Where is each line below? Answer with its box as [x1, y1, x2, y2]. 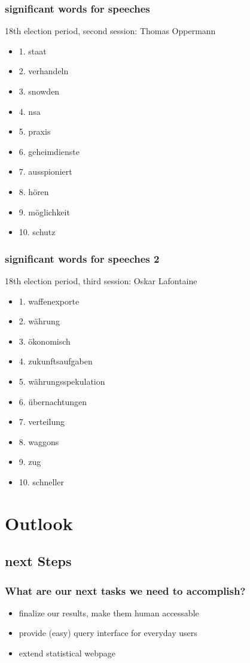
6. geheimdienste [19, 145, 80, 157]
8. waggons [19, 435, 59, 448]
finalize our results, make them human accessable [19, 606, 199, 619]
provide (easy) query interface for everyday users [19, 626, 197, 639]
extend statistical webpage [19, 647, 115, 659]
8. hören [19, 185, 49, 197]
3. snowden [19, 85, 60, 97]
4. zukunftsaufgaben [19, 355, 93, 367]
